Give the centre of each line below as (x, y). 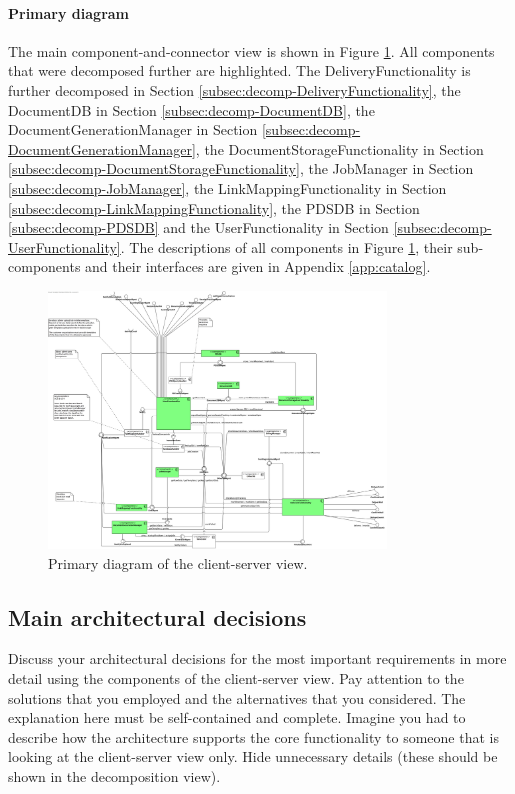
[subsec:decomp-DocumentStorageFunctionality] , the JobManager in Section (241, 168)
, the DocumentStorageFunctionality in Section (339, 148)
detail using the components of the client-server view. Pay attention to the (236, 677)
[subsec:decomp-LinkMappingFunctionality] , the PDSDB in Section (214, 207)
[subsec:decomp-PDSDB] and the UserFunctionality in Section (198, 227)
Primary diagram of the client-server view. (178, 562)
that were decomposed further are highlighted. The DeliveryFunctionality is (239, 70)
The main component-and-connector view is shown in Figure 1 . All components (251, 50)
